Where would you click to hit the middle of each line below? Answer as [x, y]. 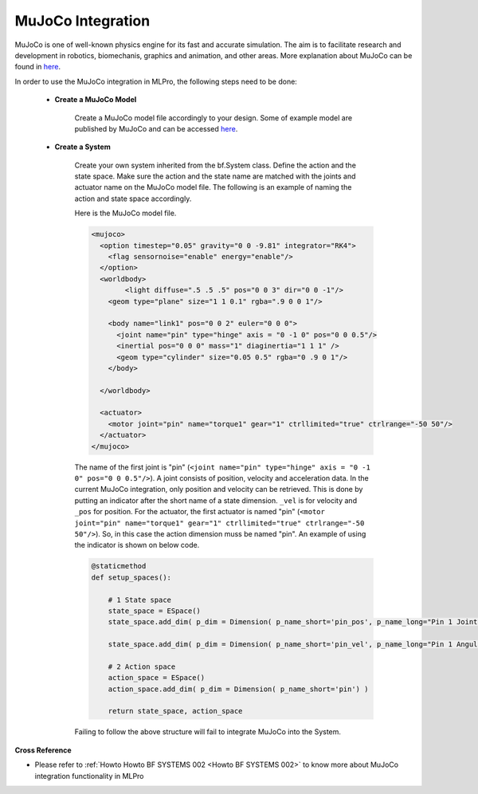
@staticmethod [119, 566]
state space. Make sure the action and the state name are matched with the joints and [215, 176]
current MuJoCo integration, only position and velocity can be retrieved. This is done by [219, 489]
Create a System [82, 147]
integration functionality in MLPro [89, 776]
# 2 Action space [142, 666]
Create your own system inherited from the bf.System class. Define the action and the [215, 165]
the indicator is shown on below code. [137, 545]
